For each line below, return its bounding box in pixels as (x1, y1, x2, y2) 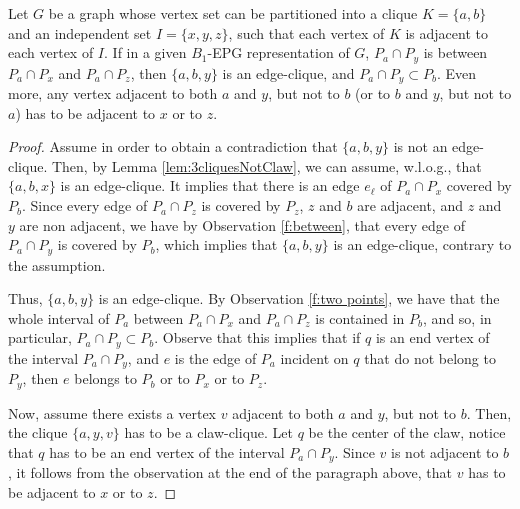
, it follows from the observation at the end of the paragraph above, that (8, 462, 453, 483)
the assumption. (8, 254, 106, 275)
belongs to (74, 368, 137, 389)
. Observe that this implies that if (154, 327, 361, 348)
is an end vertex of (375, 327, 490, 348)
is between (423, 42, 488, 63)
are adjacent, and (357, 195, 463, 216)
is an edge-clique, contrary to (333, 234, 512, 255)
